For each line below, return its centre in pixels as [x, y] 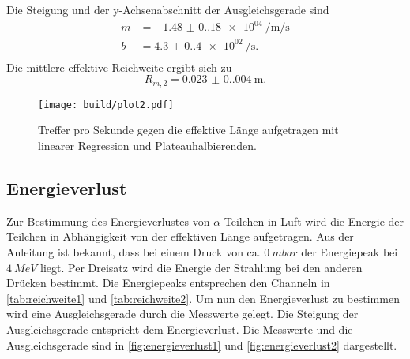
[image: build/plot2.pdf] [106, 105]
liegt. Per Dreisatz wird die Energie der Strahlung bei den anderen [201, 267]
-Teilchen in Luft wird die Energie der [312, 221]
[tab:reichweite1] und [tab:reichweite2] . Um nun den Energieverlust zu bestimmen [203, 298]
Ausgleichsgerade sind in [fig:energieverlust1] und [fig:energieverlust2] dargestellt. [202, 344]
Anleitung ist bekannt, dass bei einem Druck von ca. [134, 251]
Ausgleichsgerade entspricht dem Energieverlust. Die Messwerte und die [180, 329]
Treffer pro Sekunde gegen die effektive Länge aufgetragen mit [188, 130]
